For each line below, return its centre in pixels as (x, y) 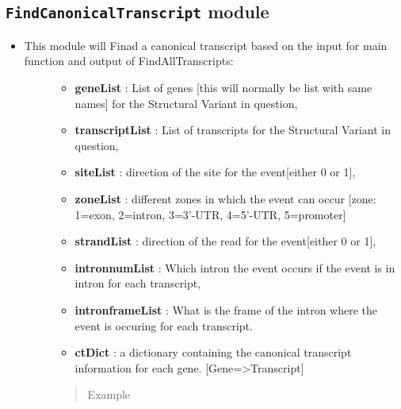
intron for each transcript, (138, 283)
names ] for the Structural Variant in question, (186, 103)
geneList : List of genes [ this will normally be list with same (223, 87)
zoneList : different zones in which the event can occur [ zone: (225, 198)
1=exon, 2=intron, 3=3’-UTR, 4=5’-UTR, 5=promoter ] (210, 214)
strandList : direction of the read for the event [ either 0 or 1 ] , (225, 241)
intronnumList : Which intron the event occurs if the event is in (235, 267)
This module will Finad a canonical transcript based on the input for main (206, 45)
